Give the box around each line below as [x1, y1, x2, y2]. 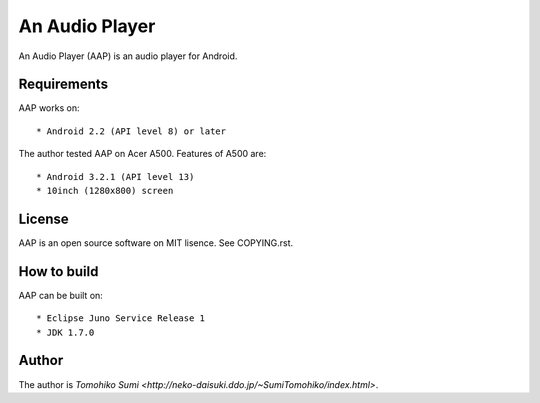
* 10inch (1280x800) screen [36, 185, 174, 197]
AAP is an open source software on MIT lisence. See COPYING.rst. [18, 236, 294, 249]
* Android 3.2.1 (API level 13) [36, 171, 195, 182]
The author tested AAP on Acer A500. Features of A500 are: [18, 148, 267, 160]
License [18, 210, 69, 227]
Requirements [18, 76, 109, 93]
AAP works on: [18, 102, 80, 114]
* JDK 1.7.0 [36, 326, 95, 338]
